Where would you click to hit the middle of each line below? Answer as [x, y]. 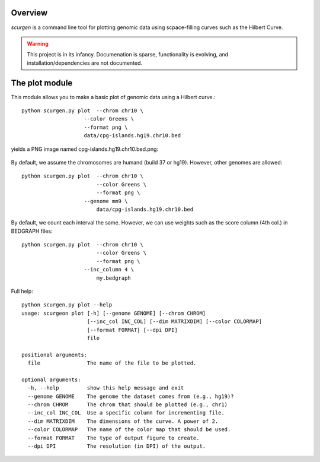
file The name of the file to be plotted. [112, 363]
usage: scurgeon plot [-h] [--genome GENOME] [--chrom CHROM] [114, 313]
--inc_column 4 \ [109, 270]
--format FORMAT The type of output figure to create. [113, 438]
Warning [38, 43]
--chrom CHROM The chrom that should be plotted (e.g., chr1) [128, 405]
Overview [29, 13]
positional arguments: [55, 355]
